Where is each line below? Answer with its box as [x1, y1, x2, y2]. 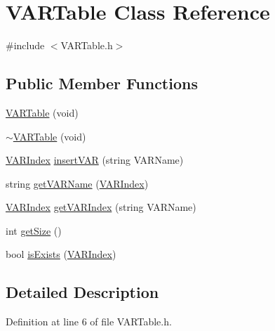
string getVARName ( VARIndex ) [6, 176, 149, 190]
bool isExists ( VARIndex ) [6, 247, 116, 261]
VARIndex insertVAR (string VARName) [6, 152, 184, 167]
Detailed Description [6, 281, 159, 303]
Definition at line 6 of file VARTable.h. [6, 314, 172, 329]
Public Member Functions [6, 72, 198, 94]
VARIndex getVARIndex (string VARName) [6, 200, 196, 214]
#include [6, 38, 45, 53]
